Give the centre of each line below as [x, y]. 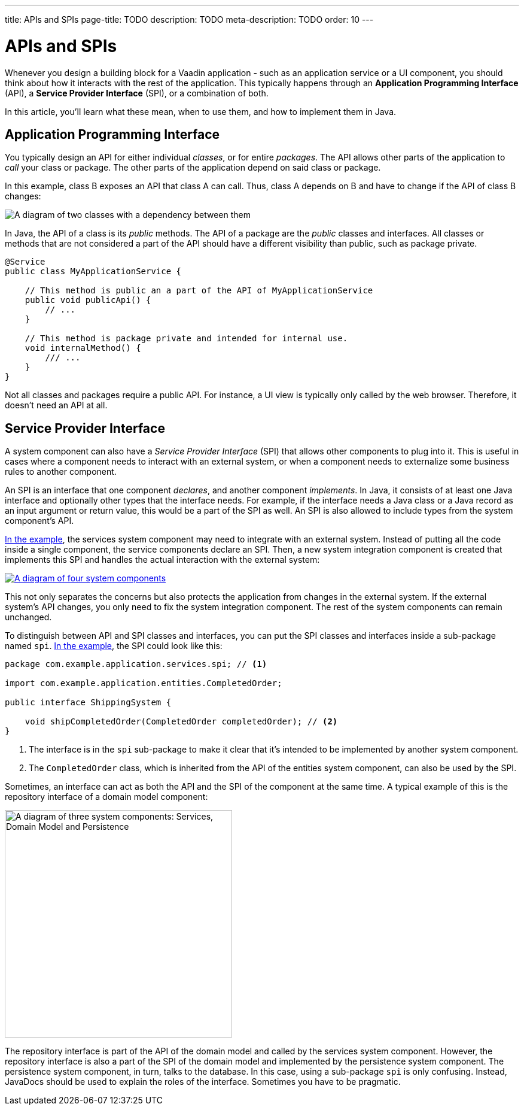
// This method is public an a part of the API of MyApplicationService [199, 291]
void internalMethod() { [83, 348]
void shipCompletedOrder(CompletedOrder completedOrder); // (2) [181, 722]
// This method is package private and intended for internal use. [186, 339]
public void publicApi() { [88, 300]
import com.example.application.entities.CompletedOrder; [144, 683]
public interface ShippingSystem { [88, 703]
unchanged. [28, 617]
